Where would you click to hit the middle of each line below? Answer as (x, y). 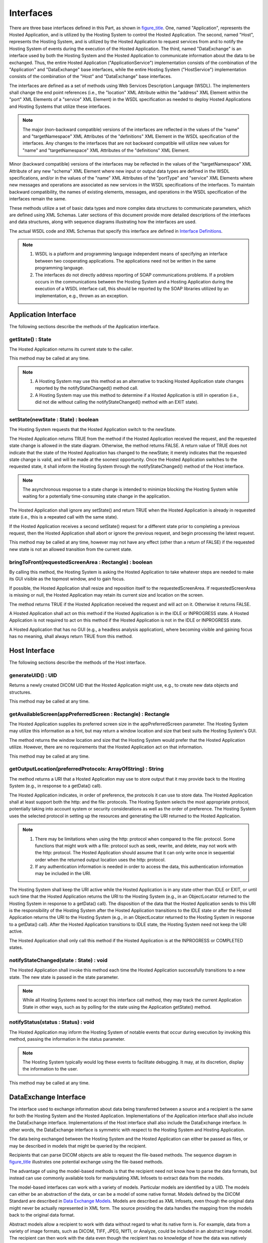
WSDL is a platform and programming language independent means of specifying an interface (131, 254)
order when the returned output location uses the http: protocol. (100, 860)
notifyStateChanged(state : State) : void (58, 960)
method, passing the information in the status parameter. (67, 1039)
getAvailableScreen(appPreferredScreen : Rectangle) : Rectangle (89, 714)
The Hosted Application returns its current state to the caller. (71, 349)
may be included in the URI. (63, 874)
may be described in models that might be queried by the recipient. (78, 1146)
